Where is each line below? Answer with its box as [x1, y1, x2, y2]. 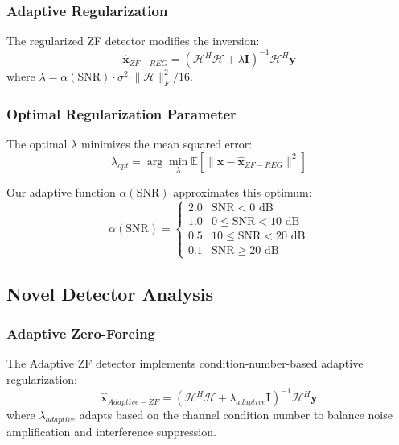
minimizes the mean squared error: [80, 135, 253, 152]
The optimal [6, 135, 68, 152]
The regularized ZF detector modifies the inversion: [6, 32, 260, 49]
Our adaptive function [6, 184, 116, 201]
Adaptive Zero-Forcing [6, 323, 155, 343]
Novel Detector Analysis [6, 281, 214, 306]
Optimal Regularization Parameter [6, 104, 237, 124]
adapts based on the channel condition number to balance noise [79, 406, 393, 423]
